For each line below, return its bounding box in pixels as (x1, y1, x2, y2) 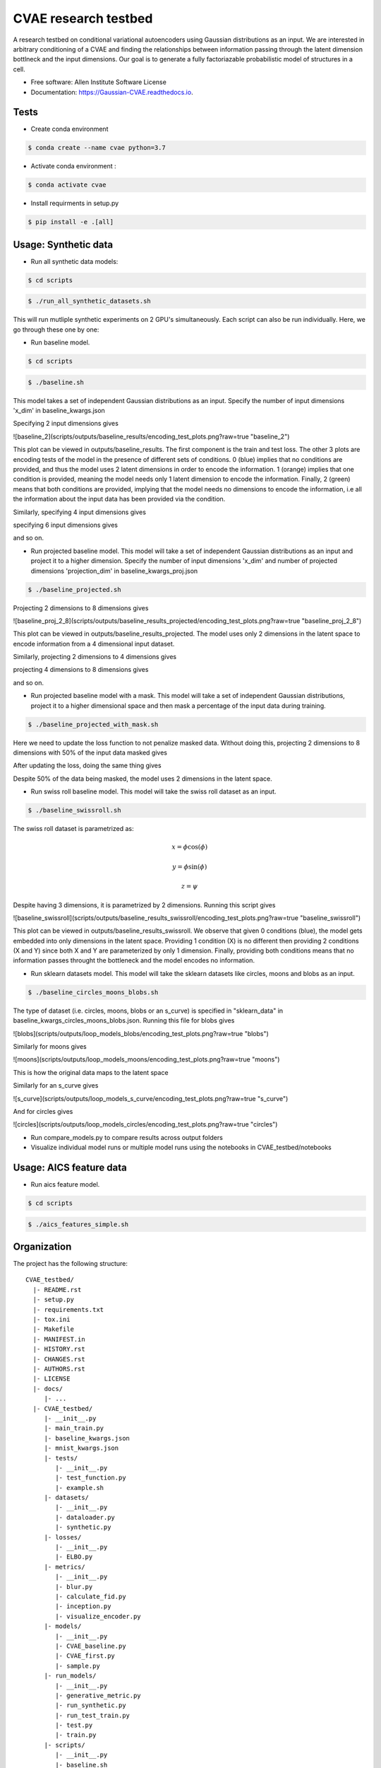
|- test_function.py (55, 1474, 126, 1482)
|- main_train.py (44, 1424, 104, 1432)
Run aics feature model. (30, 1180, 100, 1189)
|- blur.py (55, 1583, 93, 1590)
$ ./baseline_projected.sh (28, 586, 121, 593)
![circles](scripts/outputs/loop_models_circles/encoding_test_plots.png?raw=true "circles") (13, 1120, 278, 1129)
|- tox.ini (32, 1315, 71, 1324)
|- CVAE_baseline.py (55, 1641, 126, 1650)
